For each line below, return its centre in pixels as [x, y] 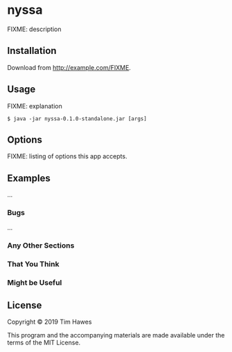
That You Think [33, 264]
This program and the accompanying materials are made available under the [116, 335]
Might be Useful [35, 283]
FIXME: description [34, 29]
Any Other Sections [41, 246]
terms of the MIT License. [44, 343]
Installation [32, 51]
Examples [29, 178]
